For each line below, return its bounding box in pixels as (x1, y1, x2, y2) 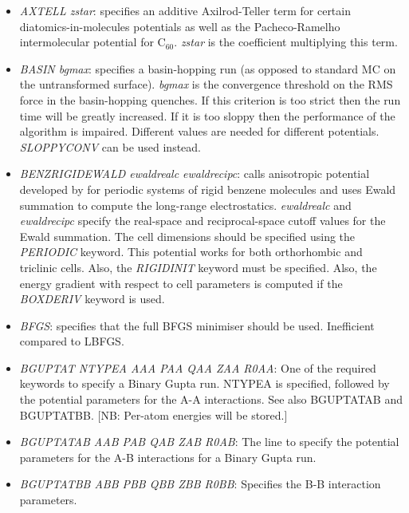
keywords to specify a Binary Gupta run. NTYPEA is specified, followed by (19, 375, 390, 392)
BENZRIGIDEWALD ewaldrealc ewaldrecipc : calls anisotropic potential (19, 165, 370, 182)
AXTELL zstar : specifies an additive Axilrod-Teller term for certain (19, 2, 351, 18)
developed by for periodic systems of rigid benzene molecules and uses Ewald (19, 180, 396, 197)
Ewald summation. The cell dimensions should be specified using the (19, 227, 356, 244)
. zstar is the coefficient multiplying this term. (174, 34, 398, 50)
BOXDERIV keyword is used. (19, 290, 165, 307)
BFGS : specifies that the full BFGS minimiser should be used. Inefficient (19, 317, 375, 333)
